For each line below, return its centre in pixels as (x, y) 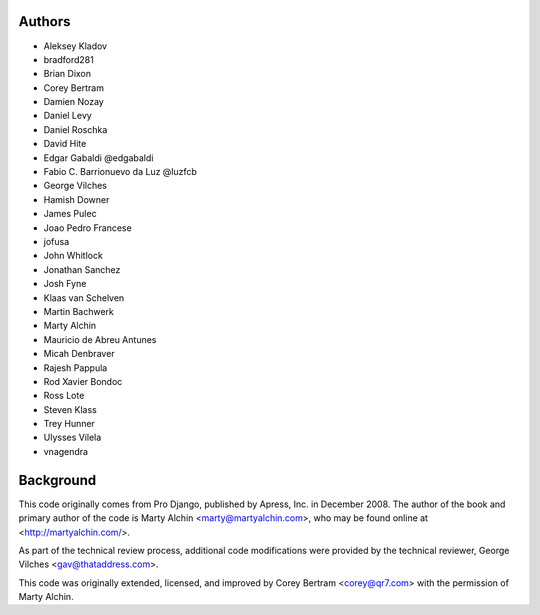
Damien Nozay (73, 102)
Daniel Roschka (75, 129)
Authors (44, 21)
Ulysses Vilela (72, 437)
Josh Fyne (65, 284)
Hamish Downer (76, 199)
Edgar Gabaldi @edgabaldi (98, 157)
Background (57, 480)
